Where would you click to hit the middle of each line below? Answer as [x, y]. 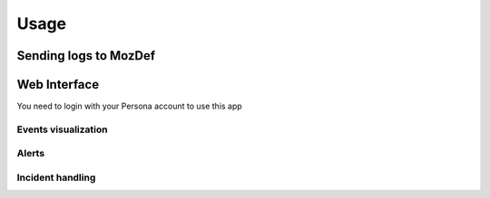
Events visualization [62, 129]
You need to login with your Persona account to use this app [129, 106]
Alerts [31, 154]
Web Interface [58, 85]
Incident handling [56, 177]
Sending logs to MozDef [86, 56]
